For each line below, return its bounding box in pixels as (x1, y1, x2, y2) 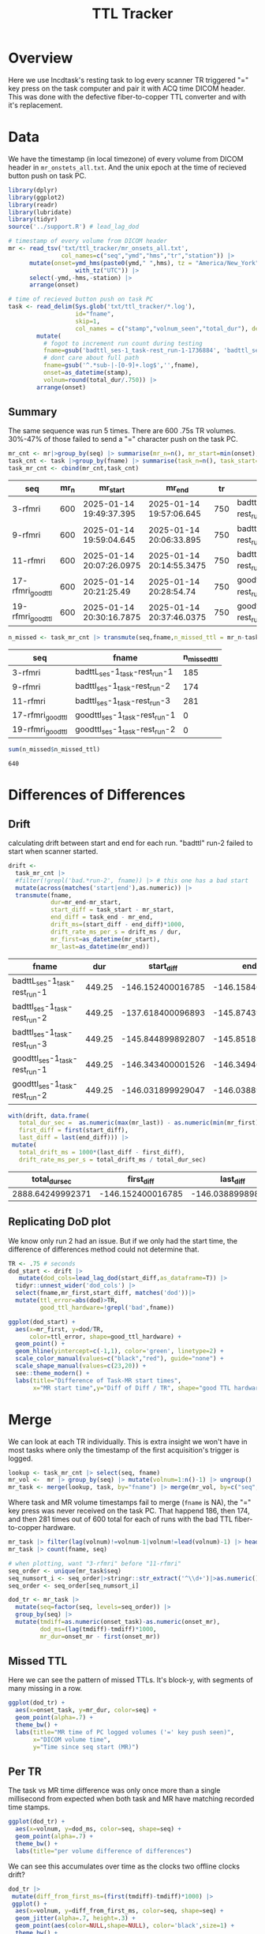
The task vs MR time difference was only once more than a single (8, 1786, 221, 1795)
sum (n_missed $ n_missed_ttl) (8, 746, 101, 754)
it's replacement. (8, 100, 63, 110)
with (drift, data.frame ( (8, 1112, 90, 1120)
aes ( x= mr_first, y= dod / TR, (15, 1325, 104, 1334)
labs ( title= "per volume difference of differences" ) (15, 1847, 192, 1855)
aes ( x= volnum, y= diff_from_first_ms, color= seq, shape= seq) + (15, 1907, 224, 1915)
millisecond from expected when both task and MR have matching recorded (8, 1794, 255, 1804)
